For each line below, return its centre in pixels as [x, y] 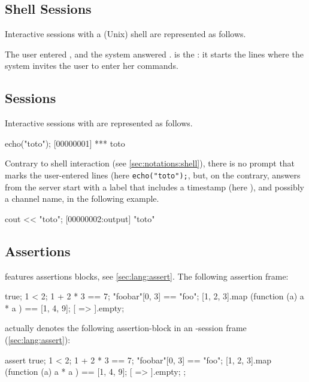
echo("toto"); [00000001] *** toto [65, 143]
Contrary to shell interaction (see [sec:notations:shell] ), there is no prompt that [150, 163]
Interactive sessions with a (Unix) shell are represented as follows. [125, 34]
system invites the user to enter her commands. [92, 66]
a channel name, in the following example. [82, 198]
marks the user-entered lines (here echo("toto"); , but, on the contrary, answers [153, 175]
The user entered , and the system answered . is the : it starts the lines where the [154, 54]
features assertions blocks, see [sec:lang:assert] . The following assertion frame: [147, 276]
